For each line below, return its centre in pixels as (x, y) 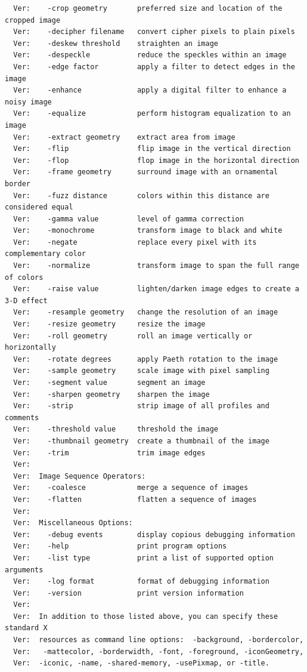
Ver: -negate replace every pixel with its (135, 242)
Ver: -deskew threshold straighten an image (116, 43)
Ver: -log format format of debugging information (141, 582)
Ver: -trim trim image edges (109, 453)
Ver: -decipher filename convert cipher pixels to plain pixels (154, 32)
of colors (24, 277)
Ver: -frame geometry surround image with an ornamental (146, 172)
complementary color (46, 254)
